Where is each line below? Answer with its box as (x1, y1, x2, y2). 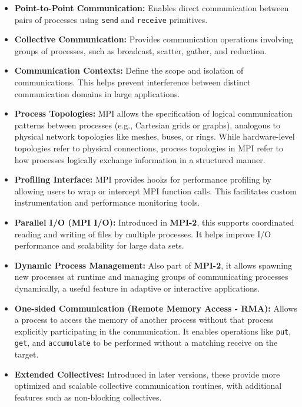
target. (14, 348, 39, 360)
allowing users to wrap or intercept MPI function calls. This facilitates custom (14, 184, 297, 197)
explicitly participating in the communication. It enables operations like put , (14, 325, 291, 337)
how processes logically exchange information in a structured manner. (14, 153, 266, 166)
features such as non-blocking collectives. (14, 391, 162, 403)
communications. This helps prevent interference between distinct (14, 76, 251, 88)
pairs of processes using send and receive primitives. (14, 13, 208, 25)
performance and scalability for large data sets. (14, 239, 184, 252)
